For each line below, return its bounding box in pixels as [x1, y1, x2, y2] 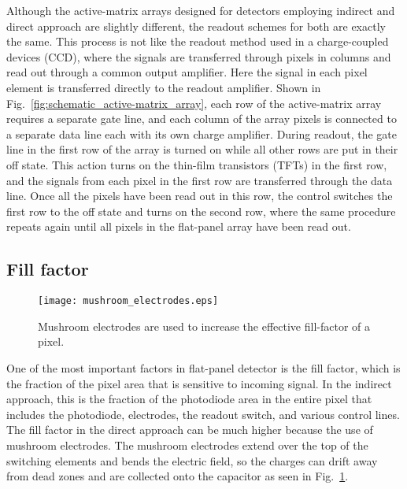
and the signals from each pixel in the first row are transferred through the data [6, 172, 393, 188]
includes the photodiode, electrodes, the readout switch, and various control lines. [6, 406, 400, 422]
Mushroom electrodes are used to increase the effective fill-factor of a [38, 317, 371, 334]
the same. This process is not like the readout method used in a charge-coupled [6, 33, 389, 50]
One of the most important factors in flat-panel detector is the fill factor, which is [6, 359, 401, 376]
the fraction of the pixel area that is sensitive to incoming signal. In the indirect [6, 375, 392, 391]
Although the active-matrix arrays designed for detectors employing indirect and [6, 2, 395, 18]
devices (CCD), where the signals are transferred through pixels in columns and [6, 48, 391, 65]
